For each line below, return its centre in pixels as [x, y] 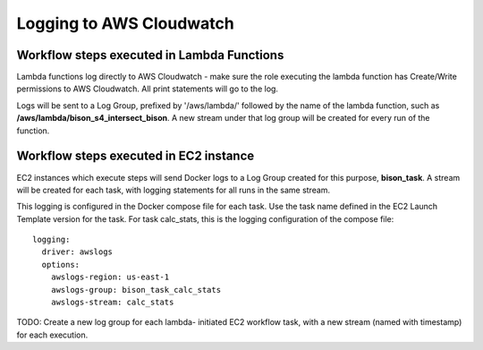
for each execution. [52, 335]
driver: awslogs [77, 252]
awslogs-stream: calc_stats [112, 303]
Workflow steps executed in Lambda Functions [150, 55]
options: [61, 265]
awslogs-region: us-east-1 [110, 277]
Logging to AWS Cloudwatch [125, 23]
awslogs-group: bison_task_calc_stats [136, 290]
